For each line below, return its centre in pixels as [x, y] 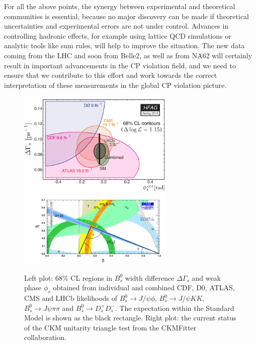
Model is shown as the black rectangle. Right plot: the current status [130, 318]
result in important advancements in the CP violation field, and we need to [120, 65]
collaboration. [45, 337]
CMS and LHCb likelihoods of [71, 298]
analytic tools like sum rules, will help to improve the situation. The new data [124, 45]
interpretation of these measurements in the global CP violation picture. [115, 85]
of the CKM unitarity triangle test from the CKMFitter [110, 327]
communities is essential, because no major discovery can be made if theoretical [127, 16]
